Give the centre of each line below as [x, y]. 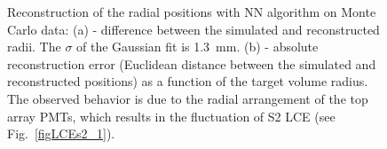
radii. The [34, 47]
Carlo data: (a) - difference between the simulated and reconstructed [193, 29]
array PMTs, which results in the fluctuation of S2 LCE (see [171, 116]
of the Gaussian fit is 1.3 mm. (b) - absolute [197, 47]
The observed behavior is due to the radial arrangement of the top [188, 98]
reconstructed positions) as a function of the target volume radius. [188, 81]
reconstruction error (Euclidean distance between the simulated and [192, 63]
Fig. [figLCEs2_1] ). [61, 133]
